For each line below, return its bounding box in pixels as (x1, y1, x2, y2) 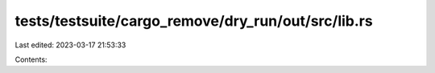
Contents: (14, 55, 48, 64)
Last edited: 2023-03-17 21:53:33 (14, 40, 126, 50)
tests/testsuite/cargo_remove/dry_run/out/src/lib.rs (14, 12, 374, 30)
